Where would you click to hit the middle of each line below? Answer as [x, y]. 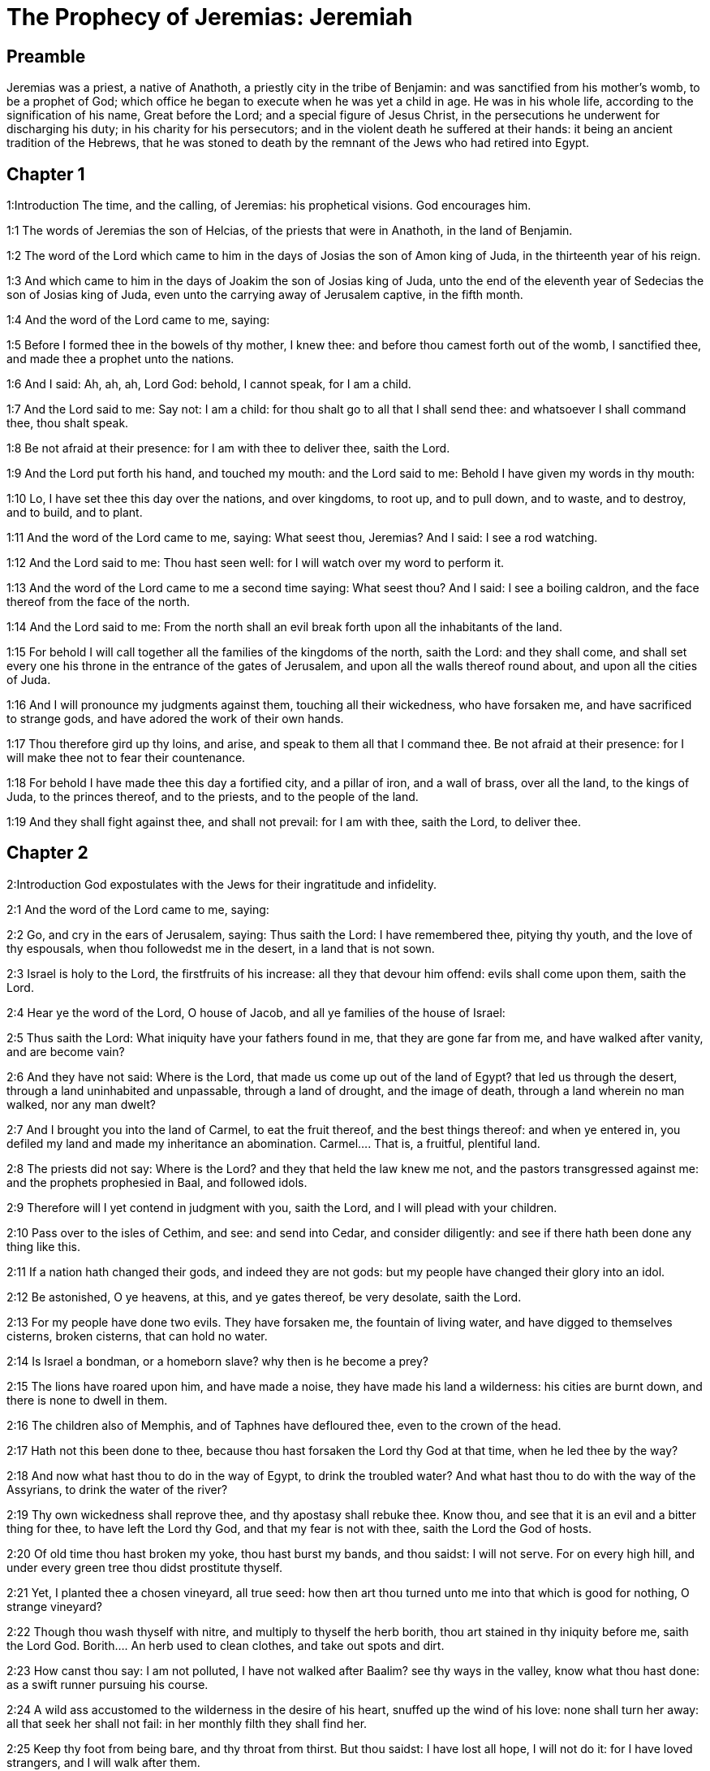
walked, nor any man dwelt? [81, 1104]
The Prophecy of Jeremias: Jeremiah [210, 17]
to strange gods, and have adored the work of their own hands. [175, 719]
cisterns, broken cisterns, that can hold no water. [137, 1336]
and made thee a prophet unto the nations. [120, 359]
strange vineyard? [54, 1606]
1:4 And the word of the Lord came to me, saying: [138, 320]
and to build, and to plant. [75, 513]
